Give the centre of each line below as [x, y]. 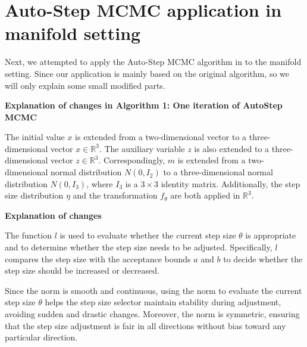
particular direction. [41, 337]
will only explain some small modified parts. [85, 85]
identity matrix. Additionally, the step [231, 183]
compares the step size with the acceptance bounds [98, 258]
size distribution [34, 195]
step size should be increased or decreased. [82, 270]
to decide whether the [263, 258]
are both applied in [205, 195]
